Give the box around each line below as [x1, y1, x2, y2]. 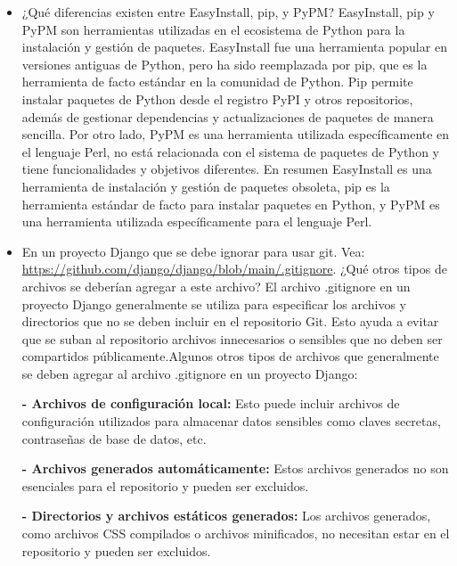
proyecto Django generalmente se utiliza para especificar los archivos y [21, 294, 406, 313]
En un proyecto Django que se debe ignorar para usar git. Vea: [21, 242, 365, 260]
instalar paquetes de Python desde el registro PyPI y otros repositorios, [21, 89, 413, 108]
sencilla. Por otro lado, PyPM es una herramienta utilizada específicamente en [21, 125, 450, 144]
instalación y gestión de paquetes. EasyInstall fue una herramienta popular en [21, 37, 447, 56]
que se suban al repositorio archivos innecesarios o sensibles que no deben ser [21, 329, 443, 348]
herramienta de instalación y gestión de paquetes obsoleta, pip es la [21, 176, 390, 195]
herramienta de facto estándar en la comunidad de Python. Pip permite [21, 72, 413, 91]
